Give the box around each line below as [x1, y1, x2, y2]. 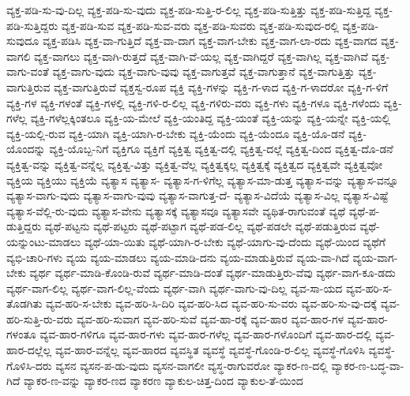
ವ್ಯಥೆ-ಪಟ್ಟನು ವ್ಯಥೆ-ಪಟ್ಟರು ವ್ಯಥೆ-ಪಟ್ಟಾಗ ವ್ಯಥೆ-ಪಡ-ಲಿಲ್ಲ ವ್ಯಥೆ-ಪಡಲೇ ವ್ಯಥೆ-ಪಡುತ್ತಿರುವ [44, 218, 356, 234]
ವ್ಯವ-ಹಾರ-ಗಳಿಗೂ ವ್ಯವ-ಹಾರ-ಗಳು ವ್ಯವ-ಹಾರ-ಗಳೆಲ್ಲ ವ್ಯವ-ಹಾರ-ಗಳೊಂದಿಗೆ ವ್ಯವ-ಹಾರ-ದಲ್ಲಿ [39, 326, 372, 342]
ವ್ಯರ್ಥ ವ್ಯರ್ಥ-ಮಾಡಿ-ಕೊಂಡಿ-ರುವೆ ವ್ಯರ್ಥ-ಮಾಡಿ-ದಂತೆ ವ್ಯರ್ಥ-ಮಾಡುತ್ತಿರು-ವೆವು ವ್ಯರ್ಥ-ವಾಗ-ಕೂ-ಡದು [29, 264, 396, 281]
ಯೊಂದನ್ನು [6, 140, 46, 157]
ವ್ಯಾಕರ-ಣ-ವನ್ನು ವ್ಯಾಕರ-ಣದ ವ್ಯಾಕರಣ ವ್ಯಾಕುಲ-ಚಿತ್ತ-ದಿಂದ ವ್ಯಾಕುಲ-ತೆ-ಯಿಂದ [23, 372, 303, 389]
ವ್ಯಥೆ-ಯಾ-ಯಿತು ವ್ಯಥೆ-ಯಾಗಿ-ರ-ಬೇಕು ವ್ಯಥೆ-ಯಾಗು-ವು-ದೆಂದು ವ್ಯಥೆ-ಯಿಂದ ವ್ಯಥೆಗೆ [84, 233, 386, 249]
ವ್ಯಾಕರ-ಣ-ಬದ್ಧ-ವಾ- [331, 357, 404, 373]
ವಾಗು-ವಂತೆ [6, 63, 49, 80]
